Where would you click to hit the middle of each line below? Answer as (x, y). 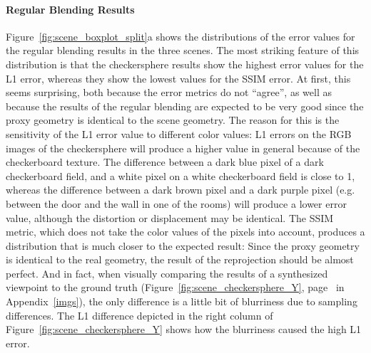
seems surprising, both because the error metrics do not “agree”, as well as (169, 92)
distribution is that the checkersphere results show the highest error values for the (185, 64)
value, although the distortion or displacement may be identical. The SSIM (170, 217)
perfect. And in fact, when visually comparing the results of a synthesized (167, 273)
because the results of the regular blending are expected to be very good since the (185, 106)
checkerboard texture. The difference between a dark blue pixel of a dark (165, 162)
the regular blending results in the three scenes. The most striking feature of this (183, 50)
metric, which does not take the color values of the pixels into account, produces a (185, 232)
